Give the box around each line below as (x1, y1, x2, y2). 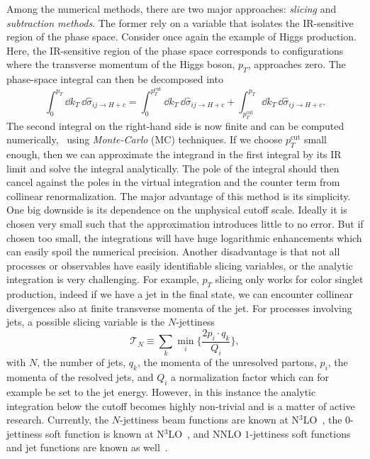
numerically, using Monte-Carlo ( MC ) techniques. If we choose (6, 132, 283, 147)
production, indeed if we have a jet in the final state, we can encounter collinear (6, 287, 354, 302)
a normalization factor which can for (171, 370, 330, 385)
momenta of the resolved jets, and (6, 370, 154, 385)
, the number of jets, (37, 355, 126, 370)
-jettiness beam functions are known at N (120, 412, 300, 427)
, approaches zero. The (247, 57, 346, 72)
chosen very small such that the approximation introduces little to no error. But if (6, 216, 364, 231)
